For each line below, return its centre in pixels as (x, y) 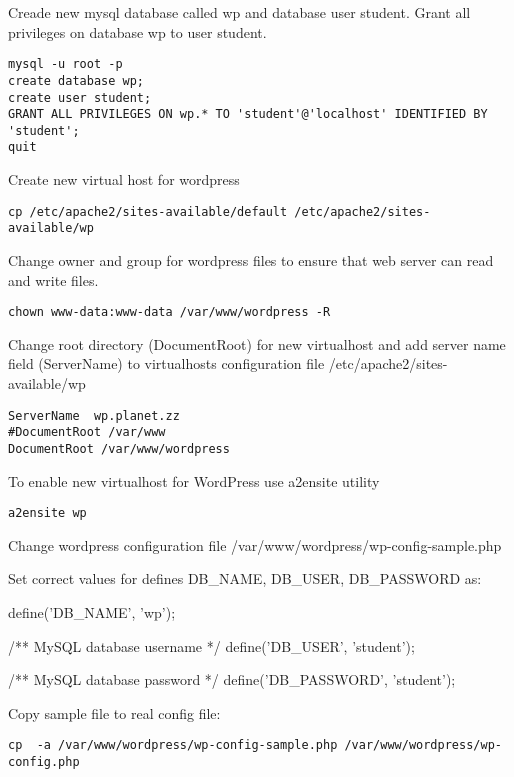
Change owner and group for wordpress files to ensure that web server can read (251, 260)
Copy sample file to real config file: (114, 712)
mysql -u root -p (65, 64)
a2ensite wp (47, 513)
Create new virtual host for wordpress (124, 179)
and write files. (53, 279)
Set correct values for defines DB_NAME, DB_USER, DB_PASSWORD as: (245, 578)
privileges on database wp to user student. (137, 31)
